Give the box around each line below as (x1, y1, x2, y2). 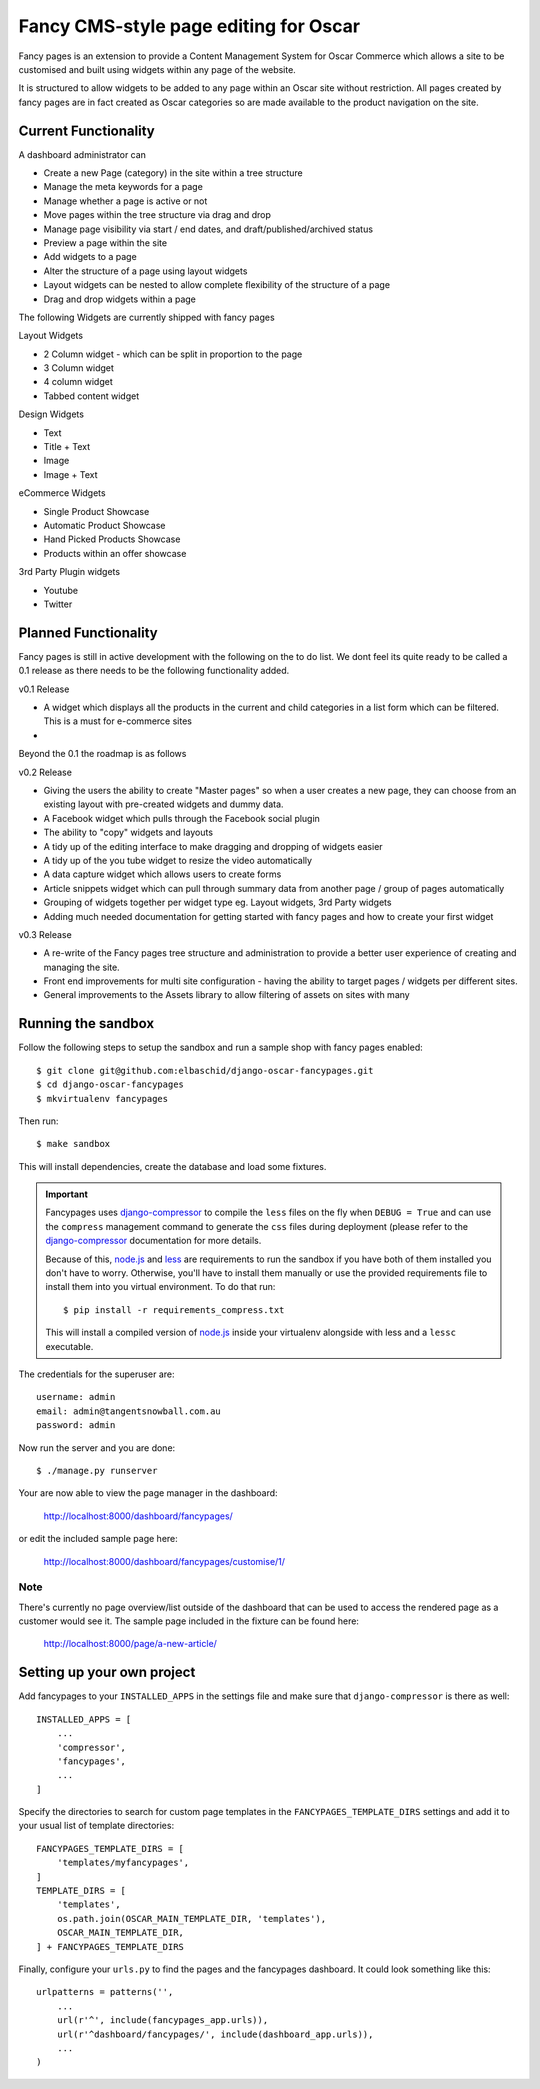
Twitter (43, 598, 73, 610)
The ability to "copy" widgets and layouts (43, 826, 214, 839)
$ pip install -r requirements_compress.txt (63, 1304, 285, 1315)
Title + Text (43, 441, 90, 453)
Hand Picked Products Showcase (43, 533, 181, 545)
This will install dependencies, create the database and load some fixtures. (18, 1160, 327, 1172)
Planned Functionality (18, 624, 159, 641)
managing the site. (43, 961, 120, 973)
